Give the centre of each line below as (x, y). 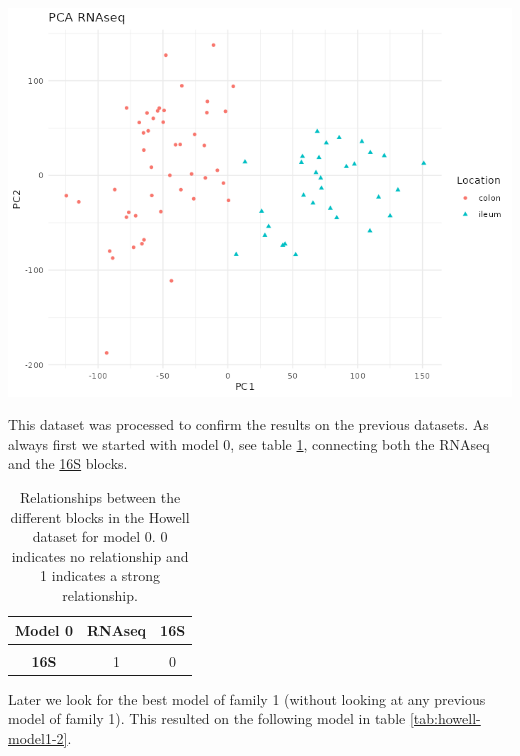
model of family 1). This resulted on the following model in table (207, 718)
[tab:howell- (445, 718)
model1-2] (38, 737)
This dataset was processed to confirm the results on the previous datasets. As (248, 424)
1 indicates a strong (100, 575)
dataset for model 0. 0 (100, 536)
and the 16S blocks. (68, 463)
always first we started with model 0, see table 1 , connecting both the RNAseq (249, 443)
